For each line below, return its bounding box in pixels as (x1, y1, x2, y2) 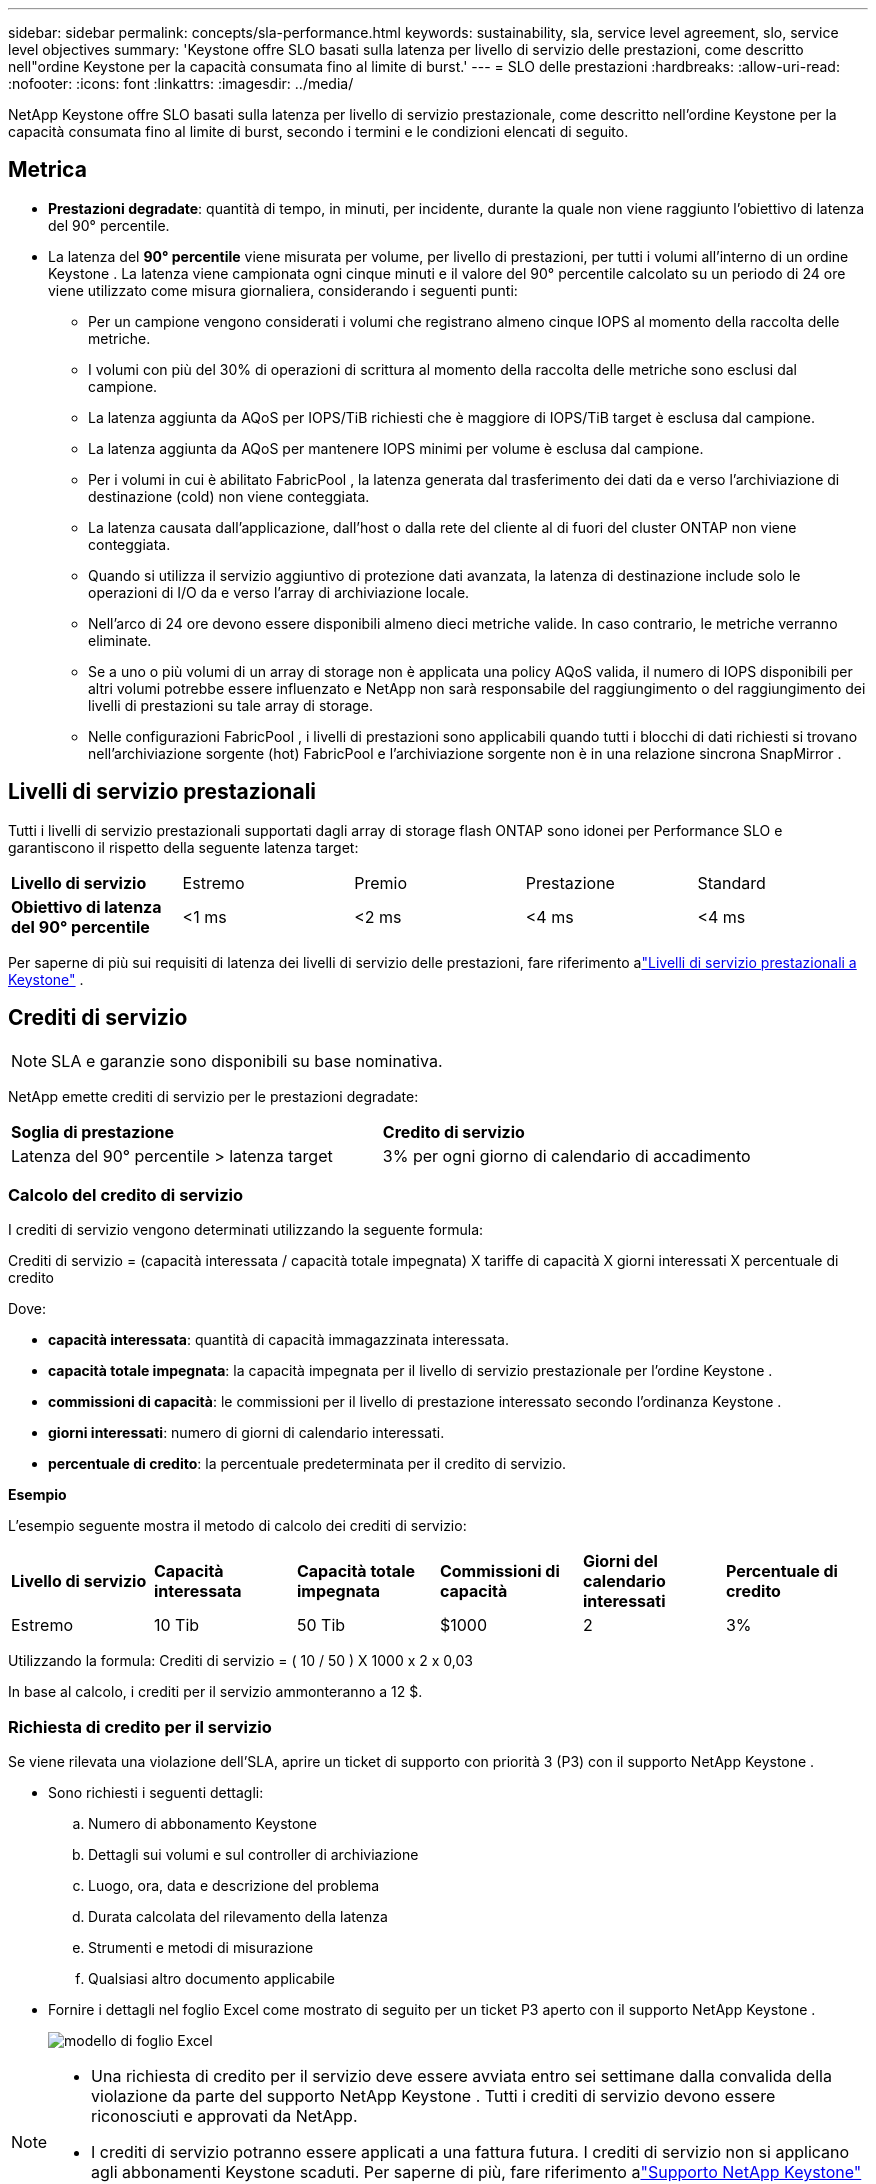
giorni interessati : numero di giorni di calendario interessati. (48, 1424, 445, 1442)
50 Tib (296, 1615, 346, 1636)
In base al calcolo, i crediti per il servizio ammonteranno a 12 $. (8, 1683, 423, 1701)
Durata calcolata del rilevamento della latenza (88, 1908, 388, 1926)
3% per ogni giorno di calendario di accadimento (382, 1145, 751, 1166)
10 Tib (153, 1615, 200, 1636)
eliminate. (88, 631, 152, 649)
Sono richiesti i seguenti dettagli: (48, 1784, 264, 1802)
